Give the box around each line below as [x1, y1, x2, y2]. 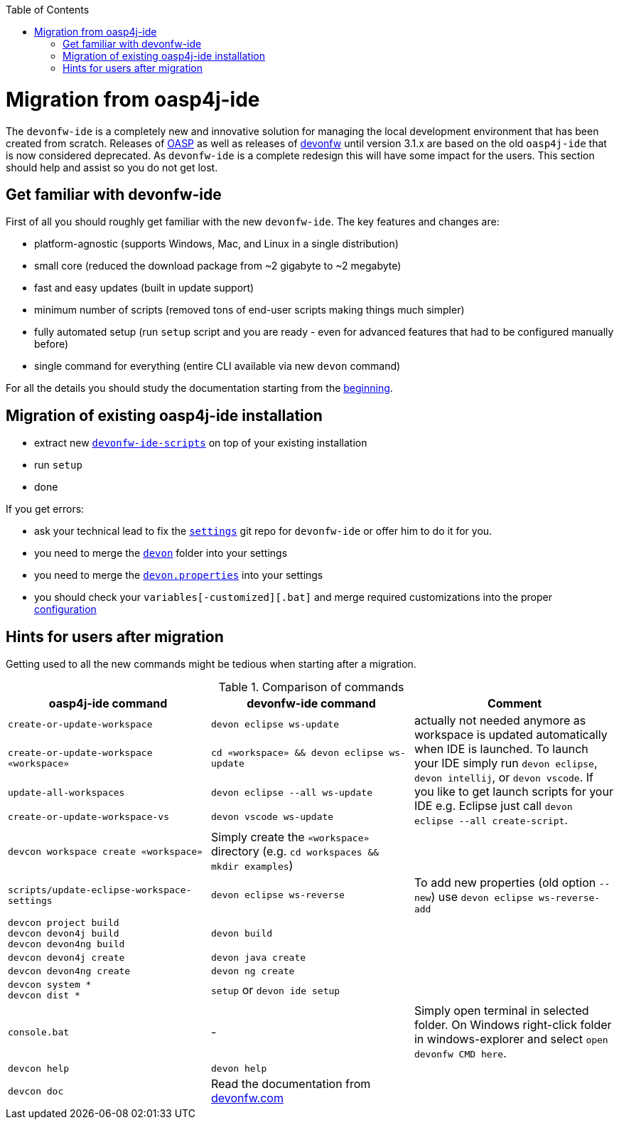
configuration [34, 603, 97, 616]
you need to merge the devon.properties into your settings [34, 569, 323, 582]
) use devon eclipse [431, 890, 534, 905]
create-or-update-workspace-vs [8, 811, 169, 822]
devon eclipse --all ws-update [210, 787, 372, 798]
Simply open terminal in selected [414, 1003, 589, 1018]
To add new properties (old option [414, 875, 596, 890]
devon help [210, 1063, 267, 1075]
